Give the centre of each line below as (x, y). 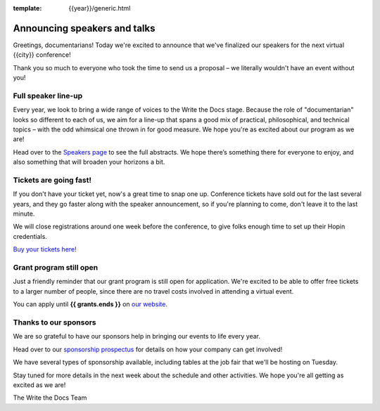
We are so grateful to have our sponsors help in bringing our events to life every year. (137, 337)
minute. (24, 214)
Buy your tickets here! (45, 249)
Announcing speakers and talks (84, 28)
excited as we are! (39, 385)
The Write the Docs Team (50, 398)
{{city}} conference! (42, 55)
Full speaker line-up (48, 96)
